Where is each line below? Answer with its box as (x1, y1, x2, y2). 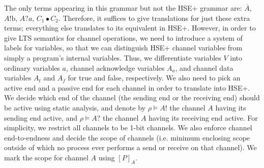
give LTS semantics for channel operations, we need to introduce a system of (4, 32, 243, 43)
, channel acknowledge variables (66, 62, 165, 73)
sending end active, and (4, 112, 77, 123)
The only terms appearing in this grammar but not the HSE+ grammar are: (4, 3, 242, 13)
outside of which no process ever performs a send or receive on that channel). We (4, 142, 257, 153)
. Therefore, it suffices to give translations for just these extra (58, 12, 250, 23)
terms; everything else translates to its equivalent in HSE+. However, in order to (4, 22, 256, 33)
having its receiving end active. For (149, 112, 258, 123)
